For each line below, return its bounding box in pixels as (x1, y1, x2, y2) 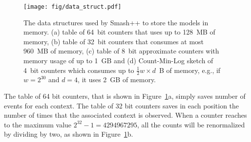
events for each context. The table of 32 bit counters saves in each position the (4, 100, 239, 110)
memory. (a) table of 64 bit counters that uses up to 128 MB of (23, 27, 215, 37)
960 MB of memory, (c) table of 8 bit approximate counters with (23, 46, 219, 56)
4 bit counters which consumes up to (23, 65, 134, 75)
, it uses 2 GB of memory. (78, 74, 156, 85)
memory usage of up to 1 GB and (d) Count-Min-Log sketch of (23, 55, 213, 66)
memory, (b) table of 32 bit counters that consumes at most (23, 36, 204, 46)
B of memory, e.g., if (159, 65, 221, 75)
